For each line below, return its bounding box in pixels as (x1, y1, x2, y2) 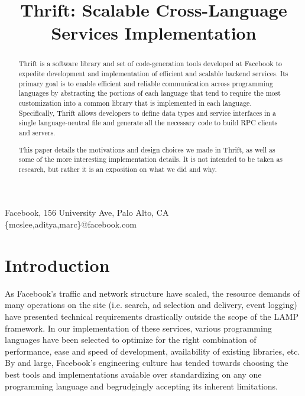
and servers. (18, 127, 56, 137)
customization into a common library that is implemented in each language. (18, 98, 252, 108)
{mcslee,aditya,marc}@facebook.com (5, 218, 137, 231)
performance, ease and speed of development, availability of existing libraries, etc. (5, 345, 300, 357)
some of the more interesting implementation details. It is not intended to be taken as (18, 154, 283, 164)
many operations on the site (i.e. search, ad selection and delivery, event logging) (5, 298, 297, 311)
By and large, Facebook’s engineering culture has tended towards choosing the (5, 356, 288, 369)
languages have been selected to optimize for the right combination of (5, 333, 257, 346)
